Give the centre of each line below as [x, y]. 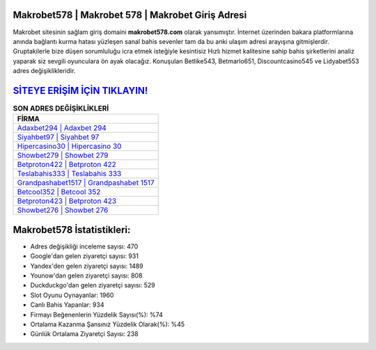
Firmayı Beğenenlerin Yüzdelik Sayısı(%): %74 [96, 315]
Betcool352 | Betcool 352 [59, 192]
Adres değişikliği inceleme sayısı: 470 [84, 246]
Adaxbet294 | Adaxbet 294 [62, 128]
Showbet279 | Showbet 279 [63, 155]
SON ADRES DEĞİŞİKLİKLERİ [61, 109]
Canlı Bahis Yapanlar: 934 [67, 305]
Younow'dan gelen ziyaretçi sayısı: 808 [86, 276]
